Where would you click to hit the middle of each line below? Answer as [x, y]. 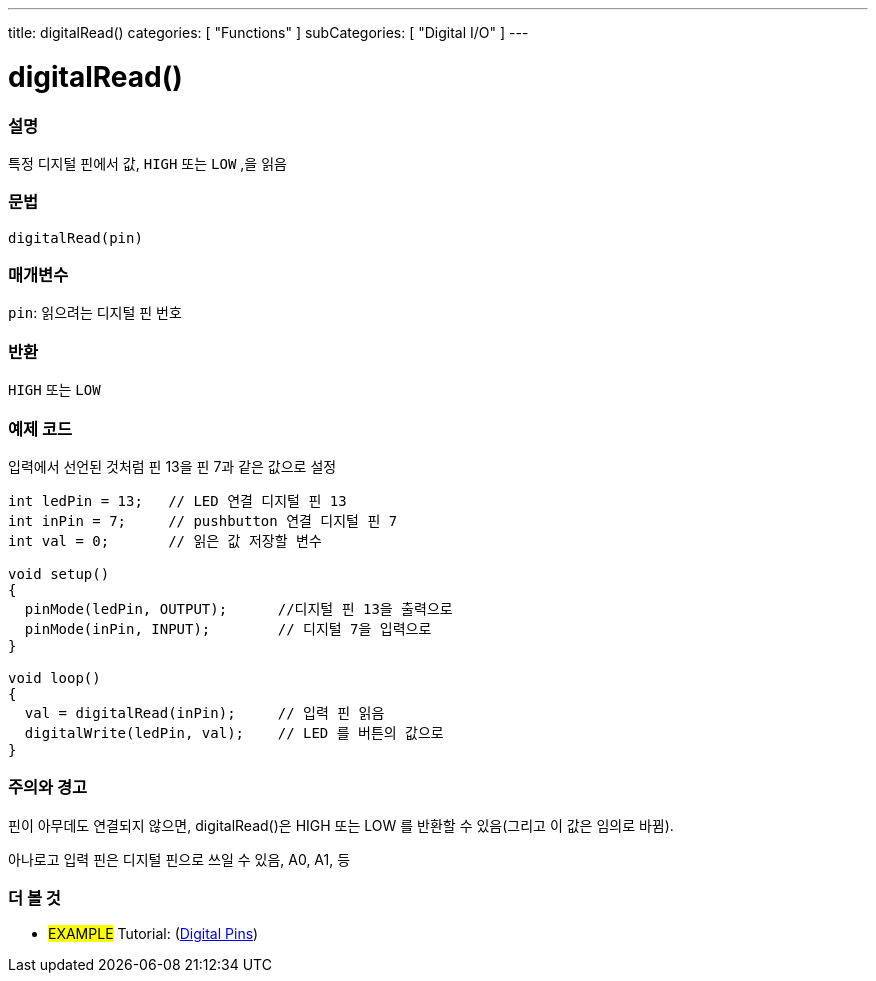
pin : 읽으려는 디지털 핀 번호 [95, 313]
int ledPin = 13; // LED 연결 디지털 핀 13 [177, 500]
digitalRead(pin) [75, 237]
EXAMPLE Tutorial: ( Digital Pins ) [153, 934]
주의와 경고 [48, 787]
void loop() [54, 677]
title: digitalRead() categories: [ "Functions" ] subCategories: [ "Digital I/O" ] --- [268, 32]
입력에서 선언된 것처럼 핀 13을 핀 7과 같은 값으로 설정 [172, 466]
